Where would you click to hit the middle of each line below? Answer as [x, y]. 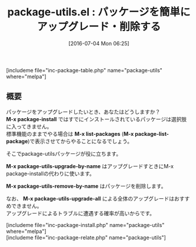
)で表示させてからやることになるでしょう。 [80, 141]
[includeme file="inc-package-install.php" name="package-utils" [85, 225]
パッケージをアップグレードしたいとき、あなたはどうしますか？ [83, 112]
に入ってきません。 [29, 126]
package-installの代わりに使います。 [51, 173]
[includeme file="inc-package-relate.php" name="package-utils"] [86, 237]
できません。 [26, 206]
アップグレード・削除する [99, 27]
